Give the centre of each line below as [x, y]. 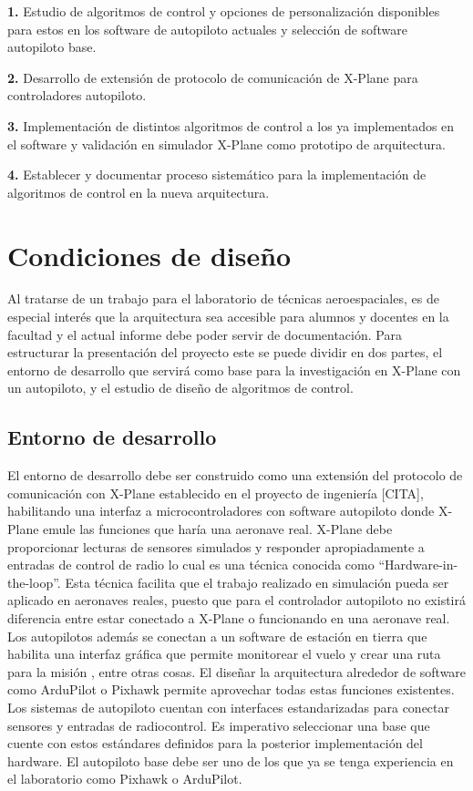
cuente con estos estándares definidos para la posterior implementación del [215, 743]
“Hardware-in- [418, 565]
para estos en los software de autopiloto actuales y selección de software [207, 29]
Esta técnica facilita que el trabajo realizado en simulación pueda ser [257, 582]
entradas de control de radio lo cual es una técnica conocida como [191, 565]
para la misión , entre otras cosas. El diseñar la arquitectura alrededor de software [237, 671]
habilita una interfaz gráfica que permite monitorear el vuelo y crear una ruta [224, 654]
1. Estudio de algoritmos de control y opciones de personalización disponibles [224, 11]
